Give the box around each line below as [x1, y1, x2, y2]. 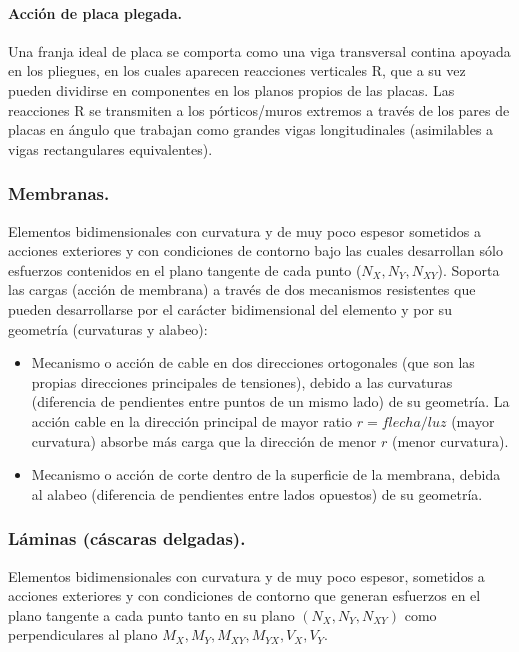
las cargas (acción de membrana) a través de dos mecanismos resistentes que [8, 279, 476, 300]
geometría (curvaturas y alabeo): [8, 318, 208, 339]
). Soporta [437, 259, 500, 280]
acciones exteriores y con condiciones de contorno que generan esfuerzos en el [8, 585, 481, 606]
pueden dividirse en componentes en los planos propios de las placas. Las [8, 79, 455, 100]
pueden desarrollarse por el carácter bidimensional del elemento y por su [8, 298, 452, 319]
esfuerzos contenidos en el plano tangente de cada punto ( [8, 259, 362, 280]
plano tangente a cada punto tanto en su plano [8, 604, 295, 625]
